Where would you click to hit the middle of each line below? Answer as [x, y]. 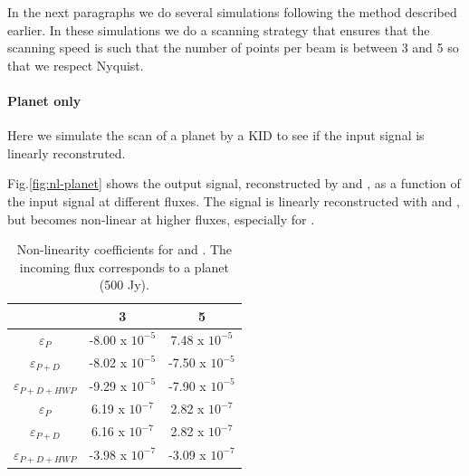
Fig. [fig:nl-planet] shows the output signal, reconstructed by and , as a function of [234, 183]
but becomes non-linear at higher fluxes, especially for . [161, 219]
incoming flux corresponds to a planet [124, 267]
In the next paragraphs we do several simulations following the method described [232, 12]
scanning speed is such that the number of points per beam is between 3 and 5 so [233, 48]
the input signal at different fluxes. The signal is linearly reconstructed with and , [234, 200]
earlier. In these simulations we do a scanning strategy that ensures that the [219, 29]
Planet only [44, 100]
